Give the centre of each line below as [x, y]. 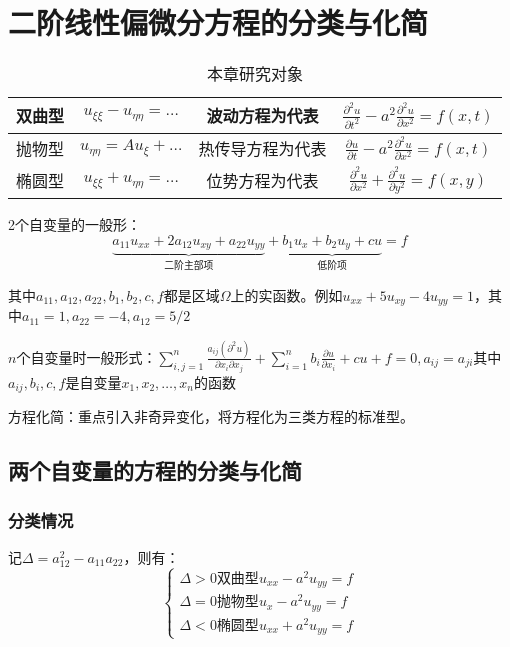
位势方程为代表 [262, 181]
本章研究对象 [255, 74]
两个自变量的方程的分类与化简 [155, 470]
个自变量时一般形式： [86, 356]
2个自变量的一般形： [74, 224]
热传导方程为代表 [262, 149]
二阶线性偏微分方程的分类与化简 [218, 22]
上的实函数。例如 [286, 294]
